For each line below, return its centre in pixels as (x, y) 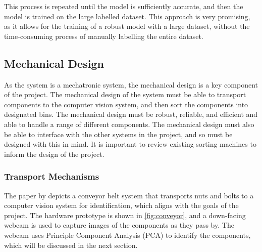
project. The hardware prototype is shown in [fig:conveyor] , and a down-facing (125, 215)
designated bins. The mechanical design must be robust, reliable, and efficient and (131, 114)
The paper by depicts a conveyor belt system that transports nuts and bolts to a (129, 195)
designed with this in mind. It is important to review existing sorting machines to (130, 144)
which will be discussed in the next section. (71, 245)
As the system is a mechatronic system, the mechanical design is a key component (131, 84)
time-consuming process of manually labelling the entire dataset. (104, 36)
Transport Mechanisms (52, 176)
